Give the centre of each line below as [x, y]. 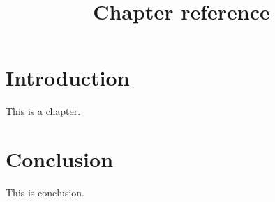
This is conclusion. [45, 193]
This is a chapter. [43, 111]
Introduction [68, 78]
